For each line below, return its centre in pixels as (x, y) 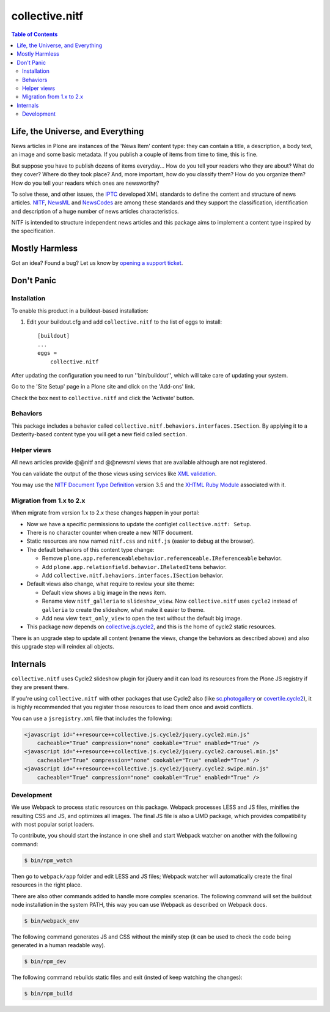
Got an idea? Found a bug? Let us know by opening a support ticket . (97, 263)
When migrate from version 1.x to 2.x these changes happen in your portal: (105, 513)
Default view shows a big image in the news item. (104, 592)
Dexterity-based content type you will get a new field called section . (99, 434)
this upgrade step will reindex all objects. (63, 647)
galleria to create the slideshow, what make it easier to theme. (123, 609)
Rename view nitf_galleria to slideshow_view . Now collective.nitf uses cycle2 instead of (170, 601)
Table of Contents (35, 34)
